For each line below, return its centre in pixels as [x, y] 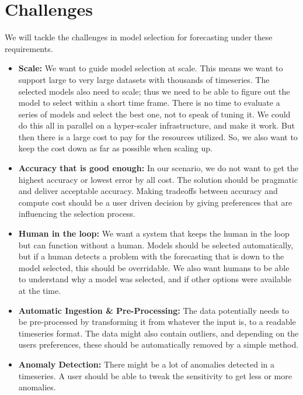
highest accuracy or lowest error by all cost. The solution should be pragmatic [158, 179]
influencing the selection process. [77, 214]
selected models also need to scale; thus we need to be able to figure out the [154, 91]
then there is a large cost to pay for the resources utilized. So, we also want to [158, 136]
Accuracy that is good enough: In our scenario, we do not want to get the [159, 168]
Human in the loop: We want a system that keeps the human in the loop [154, 233]
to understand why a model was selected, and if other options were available [155, 279]
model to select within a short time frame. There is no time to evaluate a [149, 103]
